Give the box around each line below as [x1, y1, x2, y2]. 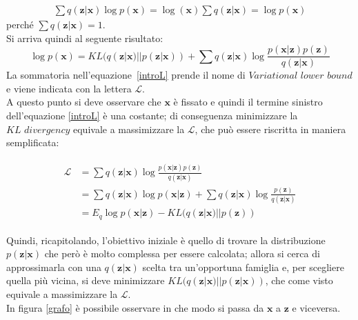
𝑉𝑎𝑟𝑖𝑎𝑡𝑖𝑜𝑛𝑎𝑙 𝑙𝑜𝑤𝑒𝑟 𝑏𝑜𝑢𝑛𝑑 [248, 71, 352, 81]
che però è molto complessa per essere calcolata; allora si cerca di [44, 246, 320, 261]
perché [6, 17, 34, 32]
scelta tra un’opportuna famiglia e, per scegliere [142, 259, 344, 274]
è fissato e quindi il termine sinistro [173, 94, 323, 109]
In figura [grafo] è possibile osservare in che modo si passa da [6, 300, 264, 314]
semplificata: [6, 135, 59, 150]
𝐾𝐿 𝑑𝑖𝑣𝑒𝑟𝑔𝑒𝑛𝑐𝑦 [6, 125, 70, 135]
